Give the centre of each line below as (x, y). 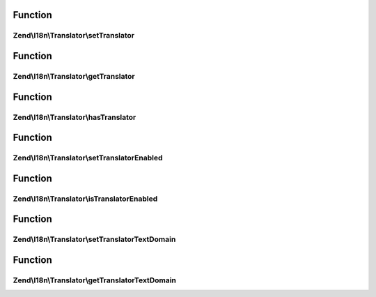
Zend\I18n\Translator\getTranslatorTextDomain (95, 280)
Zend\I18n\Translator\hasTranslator (75, 117)
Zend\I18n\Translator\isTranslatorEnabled (85, 199)
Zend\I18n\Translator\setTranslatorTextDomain (94, 239)
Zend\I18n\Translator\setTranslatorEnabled (88, 158)
